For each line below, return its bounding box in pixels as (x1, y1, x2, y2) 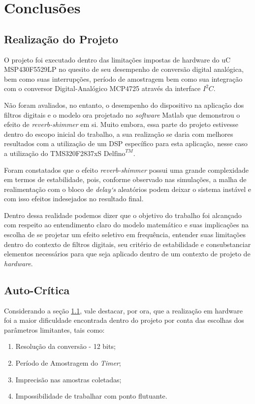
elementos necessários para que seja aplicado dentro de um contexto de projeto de (4, 249, 251, 259)
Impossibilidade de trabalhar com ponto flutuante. (15, 391, 167, 401)
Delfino (103, 150, 126, 157)
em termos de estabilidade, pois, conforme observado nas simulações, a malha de (4, 174, 247, 185)
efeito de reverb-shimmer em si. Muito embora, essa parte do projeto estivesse (4, 119, 238, 129)
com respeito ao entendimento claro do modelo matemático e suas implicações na (4, 219, 249, 230)
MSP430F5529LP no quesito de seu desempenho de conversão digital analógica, (4, 64, 244, 74)
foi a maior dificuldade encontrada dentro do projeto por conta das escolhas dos (4, 315, 244, 325)
